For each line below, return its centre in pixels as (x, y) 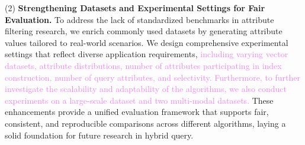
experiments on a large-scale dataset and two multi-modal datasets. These (139, 100)
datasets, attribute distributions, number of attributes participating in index (143, 65)
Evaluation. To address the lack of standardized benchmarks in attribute (139, 19)
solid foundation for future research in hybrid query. (99, 135)
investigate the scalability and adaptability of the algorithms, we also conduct (146, 89)
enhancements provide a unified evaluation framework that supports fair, (137, 112)
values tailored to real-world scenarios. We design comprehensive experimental (147, 42)
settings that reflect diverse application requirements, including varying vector (147, 54)
